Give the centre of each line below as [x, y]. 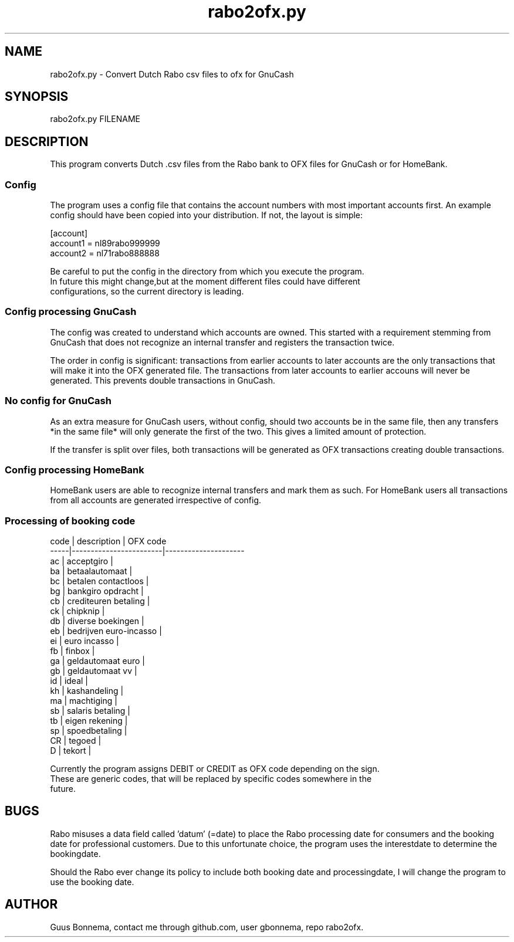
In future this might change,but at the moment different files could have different [205, 282]
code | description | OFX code [108, 541]
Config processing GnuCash [71, 312]
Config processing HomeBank [75, 470]
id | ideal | [69, 681]
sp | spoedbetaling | [89, 731]
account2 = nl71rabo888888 [105, 253]
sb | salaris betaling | [90, 711]
